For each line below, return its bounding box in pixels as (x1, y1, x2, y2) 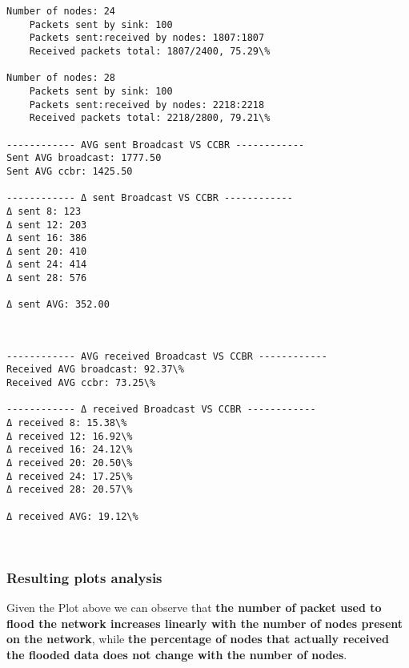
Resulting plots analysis (6, 567, 162, 587)
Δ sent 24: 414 (6, 259, 87, 271)
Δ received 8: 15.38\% (6, 416, 127, 429)
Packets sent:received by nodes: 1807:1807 (29, 32, 265, 44)
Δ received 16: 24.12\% (6, 444, 133, 456)
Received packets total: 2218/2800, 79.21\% (29, 112, 271, 124)
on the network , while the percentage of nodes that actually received (6, 630, 389, 647)
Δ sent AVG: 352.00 (6, 299, 110, 311)
